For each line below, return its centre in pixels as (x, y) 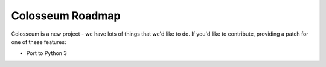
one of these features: (39, 42)
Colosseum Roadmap (66, 16)
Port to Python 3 (47, 53)
